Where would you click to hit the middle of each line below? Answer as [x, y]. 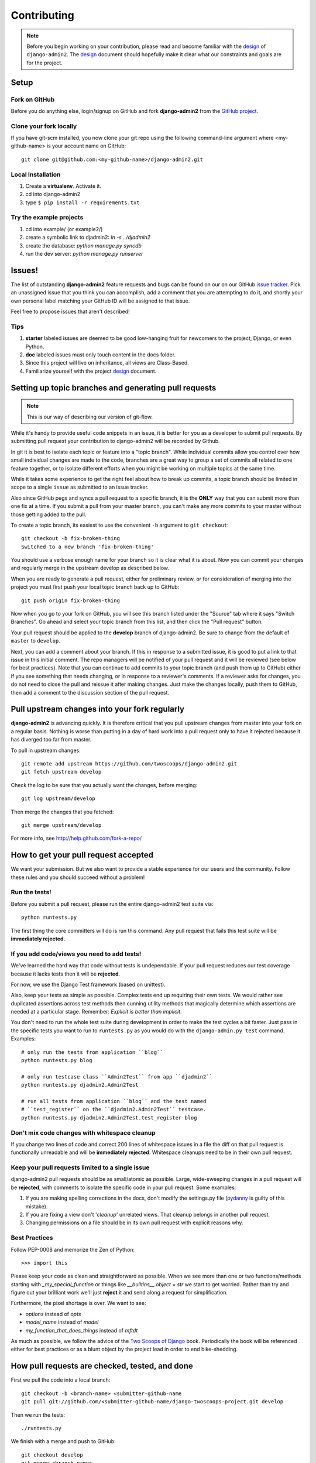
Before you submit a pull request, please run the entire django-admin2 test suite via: [112, 904]
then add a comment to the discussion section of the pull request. [90, 692]
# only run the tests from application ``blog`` [92, 1052]
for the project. [44, 63]
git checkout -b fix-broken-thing [71, 539]
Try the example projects [47, 218]
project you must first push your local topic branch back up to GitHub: [95, 587]
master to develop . [36, 641]
